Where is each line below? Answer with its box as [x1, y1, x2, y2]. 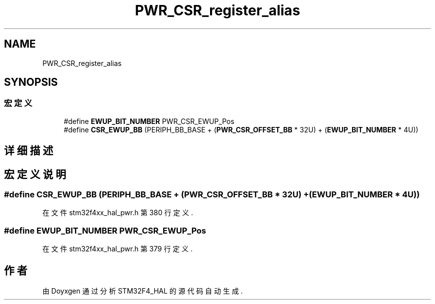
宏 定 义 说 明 [4, 168, 66, 181]
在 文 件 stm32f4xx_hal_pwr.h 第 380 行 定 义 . [42, 208, 193, 217]
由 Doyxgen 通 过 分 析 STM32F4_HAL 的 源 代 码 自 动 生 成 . [42, 287, 243, 296]
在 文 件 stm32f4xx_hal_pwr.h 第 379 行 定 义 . [42, 244, 193, 253]
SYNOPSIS [4, 76, 58, 89]
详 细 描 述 [4, 144, 53, 157]
